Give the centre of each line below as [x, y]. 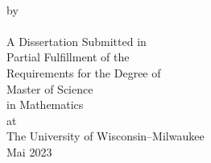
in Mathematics [45, 104]
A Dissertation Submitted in [77, 41]
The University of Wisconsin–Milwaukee [105, 136]
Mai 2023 [29, 151]
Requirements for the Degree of [84, 72]
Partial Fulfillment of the [68, 57]
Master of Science [50, 88]
